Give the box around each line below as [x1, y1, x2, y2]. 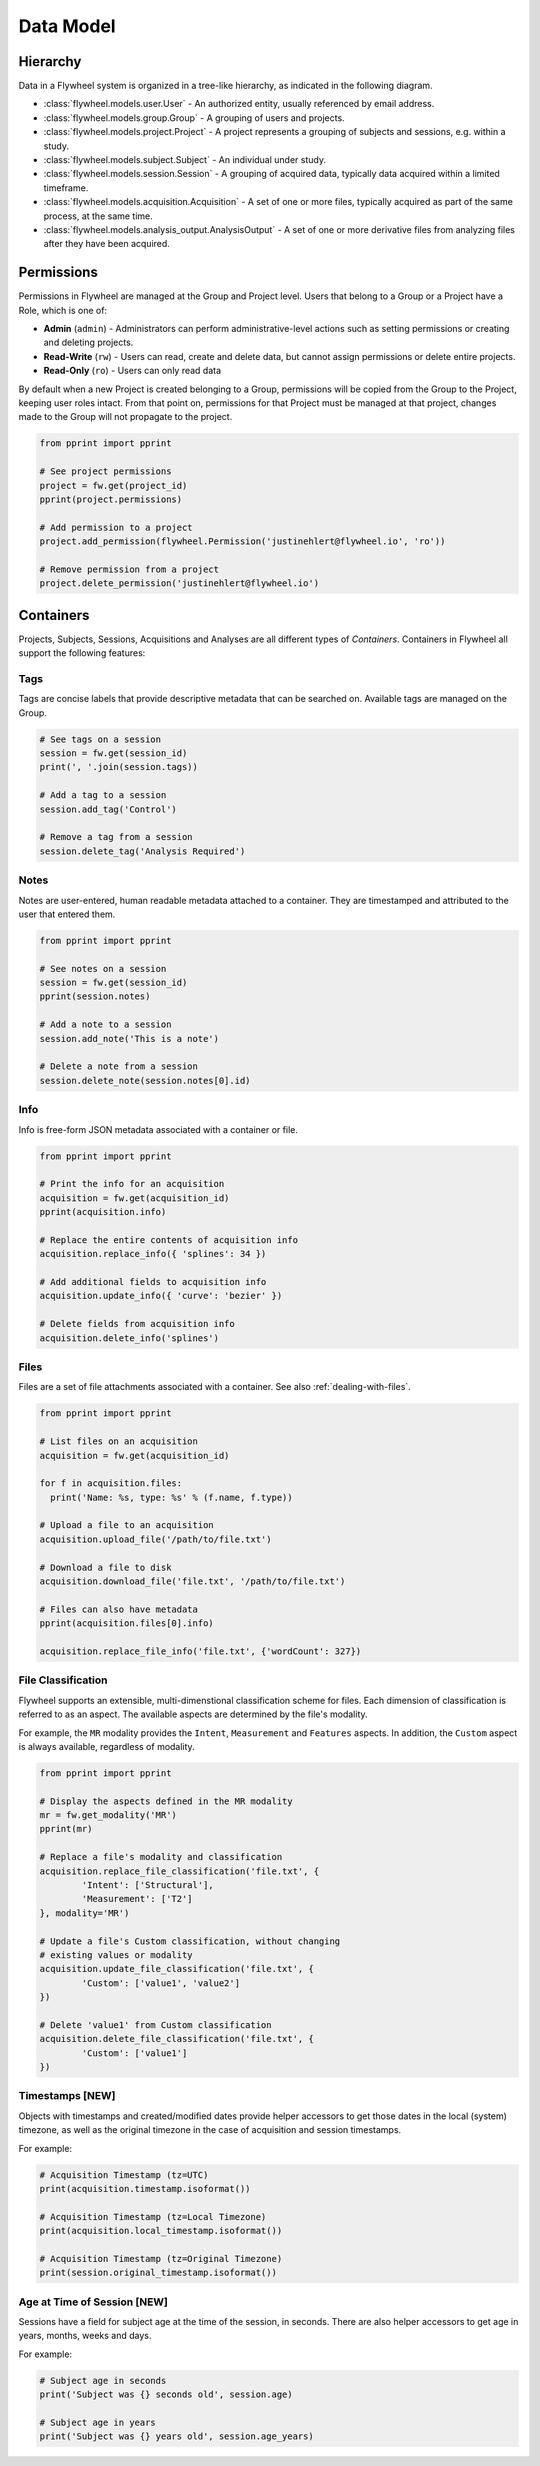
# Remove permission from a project [39, 563, 220, 575]
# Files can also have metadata [39, 1603, 199, 1615]
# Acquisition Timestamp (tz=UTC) [39, 2169, 209, 2180]
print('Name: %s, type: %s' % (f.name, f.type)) [50, 1491, 294, 1503]
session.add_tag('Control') [39, 803, 177, 815]
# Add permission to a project [39, 521, 194, 533]
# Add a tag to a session [39, 790, 167, 801]
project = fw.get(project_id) [39, 480, 188, 491]
